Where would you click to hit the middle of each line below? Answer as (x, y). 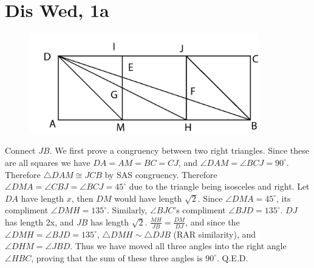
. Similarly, (127, 210)
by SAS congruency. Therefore (161, 174)
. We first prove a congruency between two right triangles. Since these (179, 150)
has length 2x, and (39, 222)
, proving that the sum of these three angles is (117, 257)
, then (82, 198)
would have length (148, 198)
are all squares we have (48, 162)
